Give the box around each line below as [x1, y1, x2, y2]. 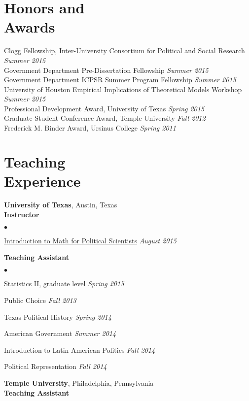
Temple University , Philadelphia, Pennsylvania [4, 377, 154, 388]
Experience [4, 171, 81, 191]
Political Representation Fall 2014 [4, 361, 107, 371]
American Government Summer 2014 [4, 328, 116, 338]
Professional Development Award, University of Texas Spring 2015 [4, 103, 205, 113]
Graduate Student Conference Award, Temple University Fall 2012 [4, 113, 206, 123]
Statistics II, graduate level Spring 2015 [4, 278, 124, 289]
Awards [4, 17, 55, 37]
